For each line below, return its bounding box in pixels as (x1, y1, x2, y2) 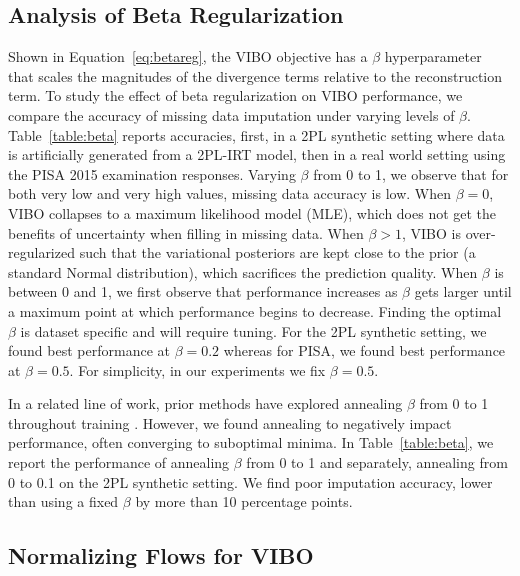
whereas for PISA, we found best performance (223, 340, 506, 361)
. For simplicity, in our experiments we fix (69, 359, 326, 380)
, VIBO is (402, 222, 461, 243)
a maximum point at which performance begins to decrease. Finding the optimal (8, 300, 502, 321)
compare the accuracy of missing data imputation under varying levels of (8, 104, 455, 125)
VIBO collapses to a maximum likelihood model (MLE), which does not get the (8, 202, 497, 223)
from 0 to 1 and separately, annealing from (246, 452, 508, 473)
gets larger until (414, 281, 512, 302)
